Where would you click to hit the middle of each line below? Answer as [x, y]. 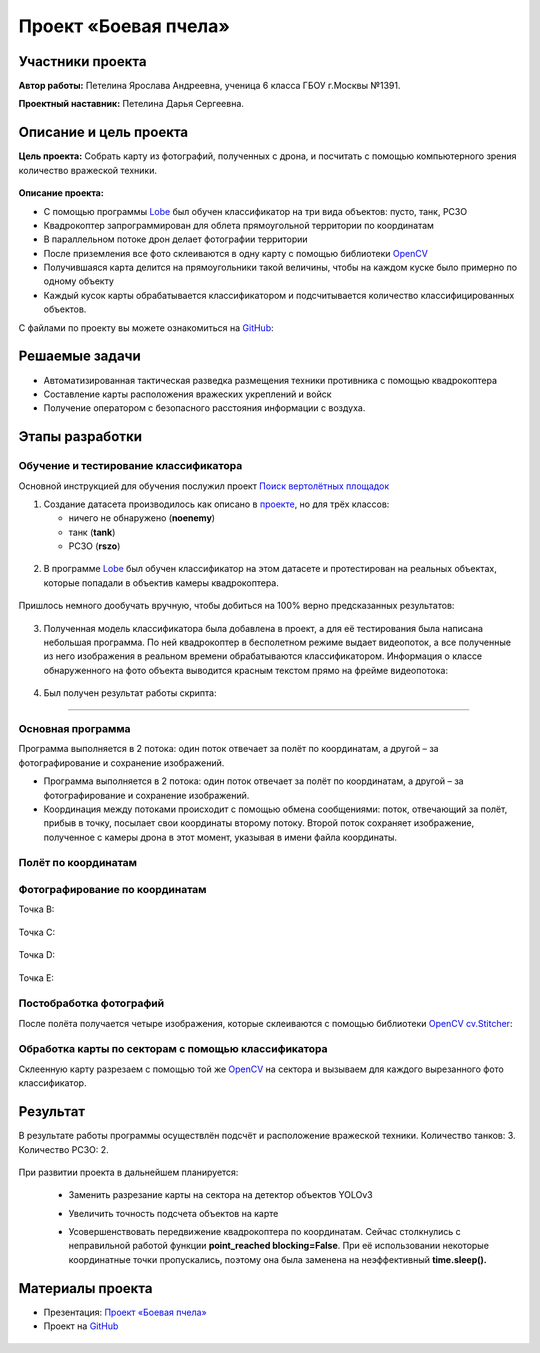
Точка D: [36, 955]
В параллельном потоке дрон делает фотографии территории [176, 239]
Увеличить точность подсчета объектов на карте [173, 1213]
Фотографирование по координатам [112, 889]
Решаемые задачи [80, 356]
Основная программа [74, 728]
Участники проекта [82, 61]
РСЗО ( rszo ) [94, 546]
